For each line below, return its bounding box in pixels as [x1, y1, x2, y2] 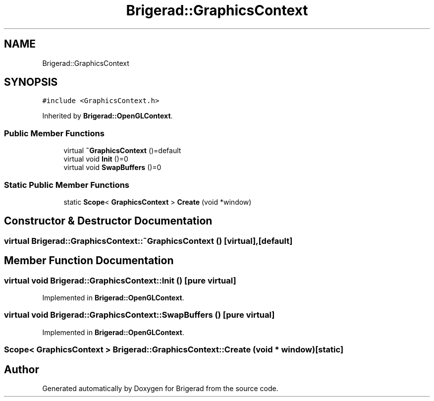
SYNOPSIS [4, 76, 58, 89]
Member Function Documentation [4, 254, 174, 267]
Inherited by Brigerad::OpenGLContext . [42, 112, 173, 120]
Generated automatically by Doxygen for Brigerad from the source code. [42, 384, 278, 393]
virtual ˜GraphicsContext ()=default [63, 146, 181, 155]
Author [4, 363, 39, 376]
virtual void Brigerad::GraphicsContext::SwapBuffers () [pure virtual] [4, 310, 275, 320]
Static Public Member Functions [4, 179, 130, 190]
